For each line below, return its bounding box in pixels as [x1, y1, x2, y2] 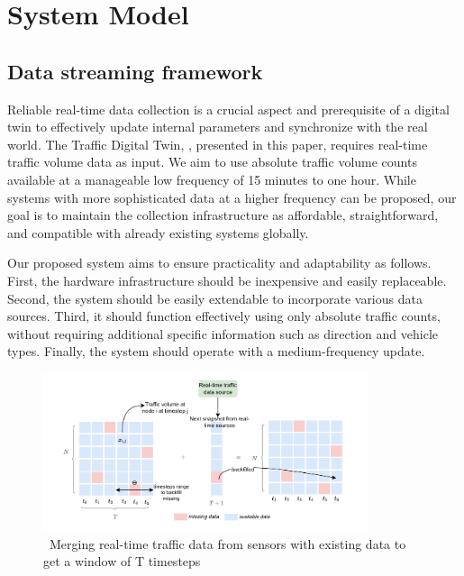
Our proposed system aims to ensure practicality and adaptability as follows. [7, 253, 432, 272]
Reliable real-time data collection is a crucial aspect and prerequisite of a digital [7, 99, 450, 118]
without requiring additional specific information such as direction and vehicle [7, 324, 439, 343]
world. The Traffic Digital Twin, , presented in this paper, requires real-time [7, 134, 428, 153]
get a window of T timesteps [43, 552, 201, 571]
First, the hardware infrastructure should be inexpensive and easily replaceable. [7, 270, 447, 289]
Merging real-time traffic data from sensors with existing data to [49, 534, 406, 553]
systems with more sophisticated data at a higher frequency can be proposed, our [7, 187, 457, 206]
